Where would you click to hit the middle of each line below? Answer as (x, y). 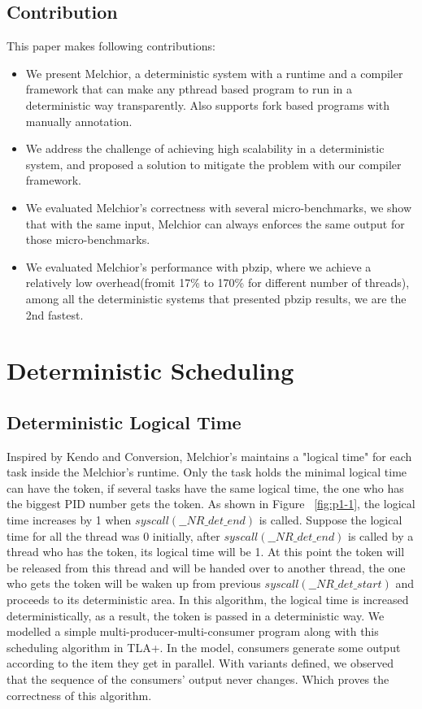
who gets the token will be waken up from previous (134, 583)
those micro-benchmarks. (88, 239)
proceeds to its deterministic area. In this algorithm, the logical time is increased (208, 600)
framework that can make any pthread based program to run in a (189, 89)
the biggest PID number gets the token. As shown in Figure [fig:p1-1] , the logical (211, 504)
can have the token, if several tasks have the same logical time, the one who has (205, 487)
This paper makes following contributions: (111, 46)
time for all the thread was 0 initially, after (113, 535)
